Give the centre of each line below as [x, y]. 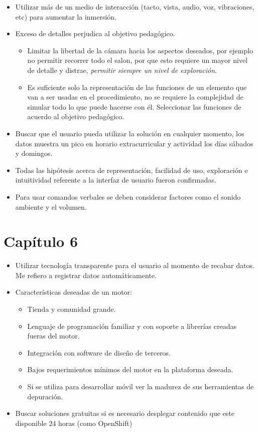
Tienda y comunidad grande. [72, 309]
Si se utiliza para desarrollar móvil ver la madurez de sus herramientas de [141, 386]
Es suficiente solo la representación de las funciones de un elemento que [137, 87]
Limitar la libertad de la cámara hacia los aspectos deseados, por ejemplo [140, 50]
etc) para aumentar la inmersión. [66, 16]
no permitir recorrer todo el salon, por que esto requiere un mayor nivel [138, 60]
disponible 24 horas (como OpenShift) [74, 423]
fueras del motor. [53, 336]
